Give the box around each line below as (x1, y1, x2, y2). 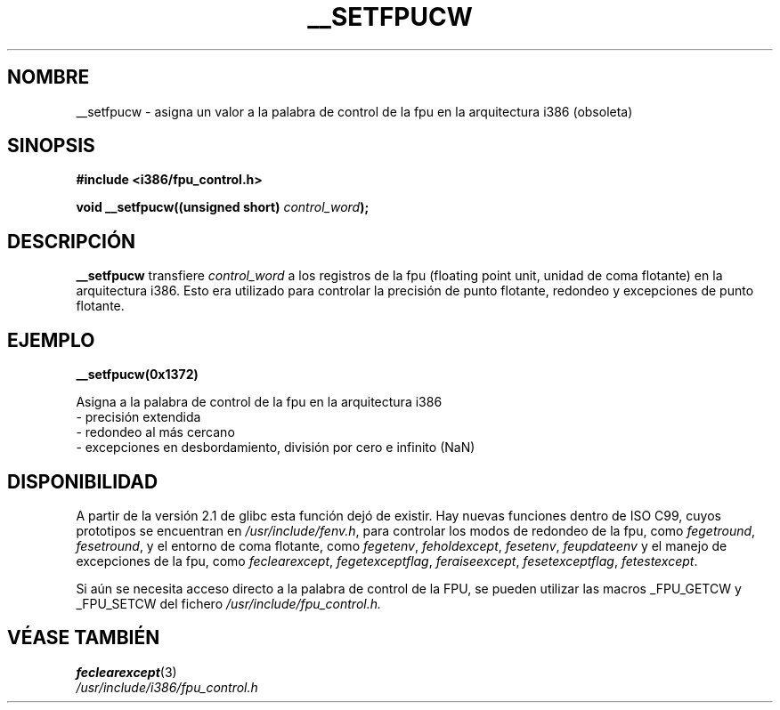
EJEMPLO (7, 328, 95, 351)
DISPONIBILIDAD (7, 470, 158, 493)
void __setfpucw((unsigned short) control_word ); (76, 199, 370, 215)
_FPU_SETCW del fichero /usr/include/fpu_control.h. (76, 595, 382, 611)
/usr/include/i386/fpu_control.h (76, 679, 258, 695)
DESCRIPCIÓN (7, 230, 136, 253)
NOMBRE (7, 66, 90, 89)
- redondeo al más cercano (76, 424, 235, 440)
